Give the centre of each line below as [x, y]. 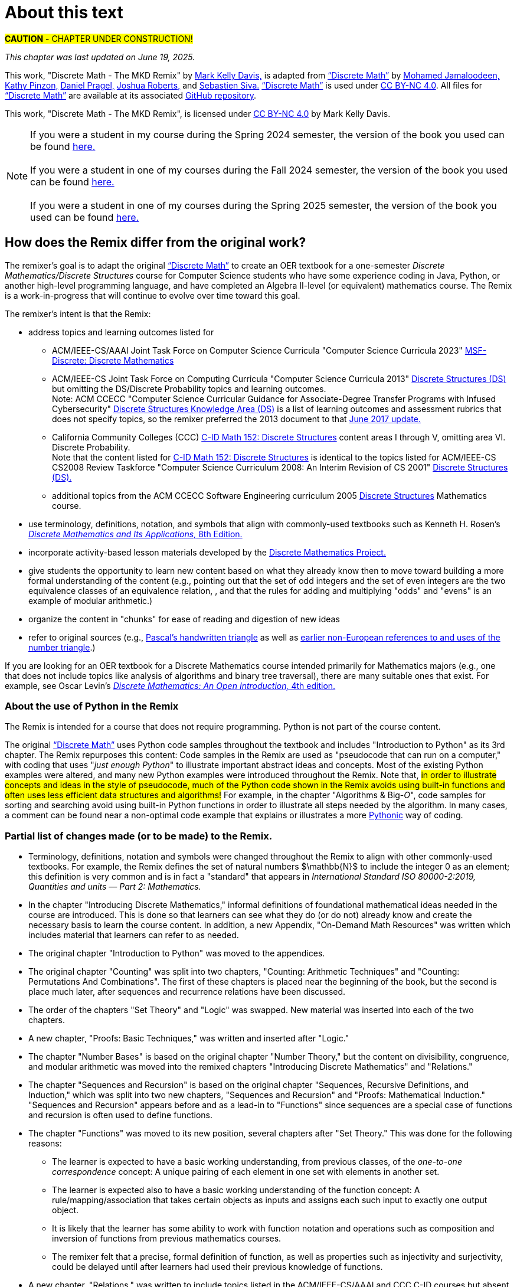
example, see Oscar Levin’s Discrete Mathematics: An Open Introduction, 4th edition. [170, 685]
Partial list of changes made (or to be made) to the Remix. [139, 836]
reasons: [45, 1144]
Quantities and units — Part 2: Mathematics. [115, 887]
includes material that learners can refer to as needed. [134, 935]
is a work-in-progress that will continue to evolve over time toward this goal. [153, 295]
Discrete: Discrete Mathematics [113, 360]
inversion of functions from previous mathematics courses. [167, 1239]
